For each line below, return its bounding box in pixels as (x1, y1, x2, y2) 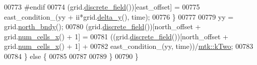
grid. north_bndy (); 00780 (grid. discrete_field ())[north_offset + (4, 21, 201, 32)
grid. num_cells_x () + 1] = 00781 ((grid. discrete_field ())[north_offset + (4, 31, 228, 41)
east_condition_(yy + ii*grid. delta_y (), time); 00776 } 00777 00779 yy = (4, 11, 234, 22)
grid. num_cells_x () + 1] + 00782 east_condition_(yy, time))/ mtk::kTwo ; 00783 (4, 41, 253, 51)
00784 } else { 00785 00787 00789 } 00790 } (4, 50, 139, 61)
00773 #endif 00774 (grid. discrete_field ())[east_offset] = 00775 (4, 2, 200, 12)
